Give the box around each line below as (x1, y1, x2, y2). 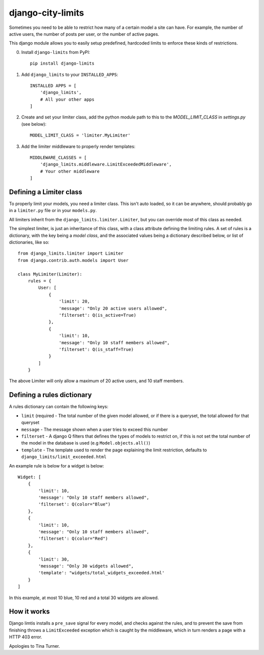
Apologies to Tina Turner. (9, 643, 60, 649)
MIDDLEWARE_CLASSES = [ (30, 155, 87, 161)
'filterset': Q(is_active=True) (59, 312, 136, 318)
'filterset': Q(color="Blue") (38, 502, 111, 507)
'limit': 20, (59, 299, 90, 304)
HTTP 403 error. (9, 634, 43, 640)
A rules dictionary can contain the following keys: (9, 404, 109, 410)
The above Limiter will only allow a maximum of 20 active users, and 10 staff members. (9, 378, 184, 384)
